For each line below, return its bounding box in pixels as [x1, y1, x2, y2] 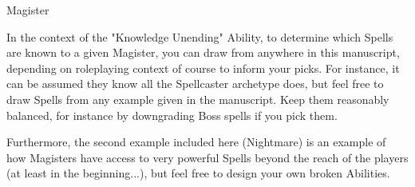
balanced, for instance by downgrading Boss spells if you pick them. [6, 106, 338, 123]
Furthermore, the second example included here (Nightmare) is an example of [6, 133, 386, 150]
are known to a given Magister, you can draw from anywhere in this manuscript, [6, 44, 400, 61]
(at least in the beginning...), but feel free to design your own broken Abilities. [6, 165, 390, 181]
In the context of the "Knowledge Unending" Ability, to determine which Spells [6, 28, 393, 45]
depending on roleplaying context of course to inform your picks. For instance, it [6, 59, 400, 76]
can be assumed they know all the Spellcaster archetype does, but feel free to [6, 75, 384, 92]
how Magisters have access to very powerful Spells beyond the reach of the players [6, 149, 409, 165]
